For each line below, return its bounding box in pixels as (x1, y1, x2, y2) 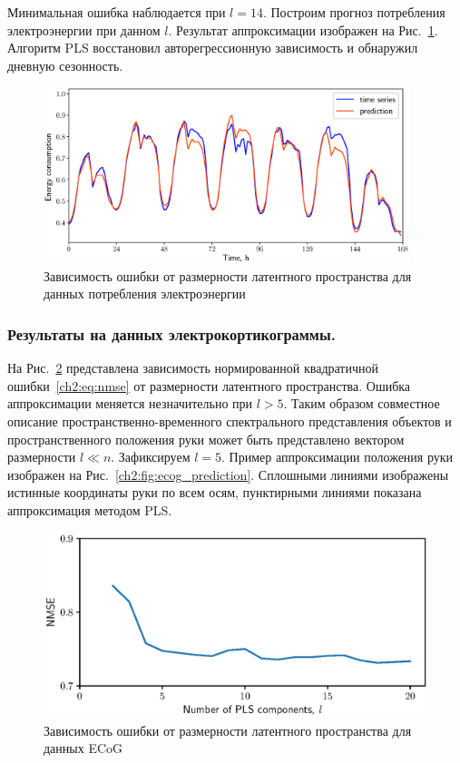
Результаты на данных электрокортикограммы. (7, 323, 336, 345)
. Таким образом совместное (283, 394, 440, 413)
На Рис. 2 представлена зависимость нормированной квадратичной (7, 358, 378, 377)
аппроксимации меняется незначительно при (7, 394, 253, 413)
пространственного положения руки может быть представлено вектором (7, 429, 405, 448)
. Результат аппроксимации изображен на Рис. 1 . (168, 20, 438, 39)
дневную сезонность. (7, 55, 123, 74)
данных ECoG (44, 739, 123, 758)
